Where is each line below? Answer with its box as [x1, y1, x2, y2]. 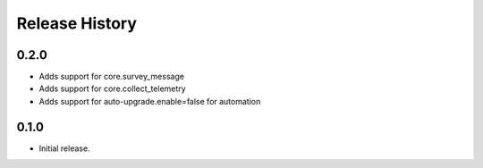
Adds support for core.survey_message [38, 71, 185, 82]
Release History [16, 13, 138, 33]
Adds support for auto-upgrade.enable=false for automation [38, 96, 261, 106]
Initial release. [38, 143, 90, 154]
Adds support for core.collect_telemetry [38, 83, 187, 94]
